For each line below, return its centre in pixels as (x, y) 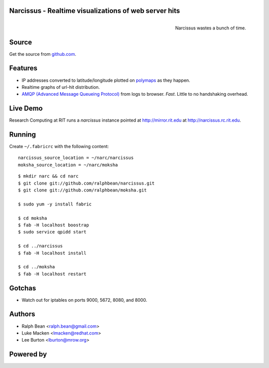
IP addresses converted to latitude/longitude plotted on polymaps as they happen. (106, 80)
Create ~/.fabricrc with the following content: (59, 147)
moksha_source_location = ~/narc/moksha (68, 165)
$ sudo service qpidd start (52, 232)
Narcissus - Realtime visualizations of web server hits (95, 11)
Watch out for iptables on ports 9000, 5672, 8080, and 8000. (84, 300)
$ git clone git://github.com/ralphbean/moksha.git (82, 190)
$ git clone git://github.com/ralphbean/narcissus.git (86, 183)
